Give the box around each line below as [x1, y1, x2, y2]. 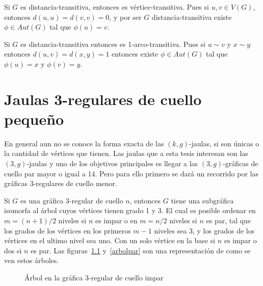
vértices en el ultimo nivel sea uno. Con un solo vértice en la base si [4, 235, 216, 246]
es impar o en [95, 215, 138, 226]
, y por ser [109, 11, 142, 22]
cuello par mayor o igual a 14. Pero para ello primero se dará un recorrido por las [4, 168, 258, 178]
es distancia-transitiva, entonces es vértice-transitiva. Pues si [20, 2, 209, 12]
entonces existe [112, 48, 159, 59]
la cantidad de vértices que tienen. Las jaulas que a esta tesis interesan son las [4, 148, 248, 159]
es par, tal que [206, 215, 251, 226]
